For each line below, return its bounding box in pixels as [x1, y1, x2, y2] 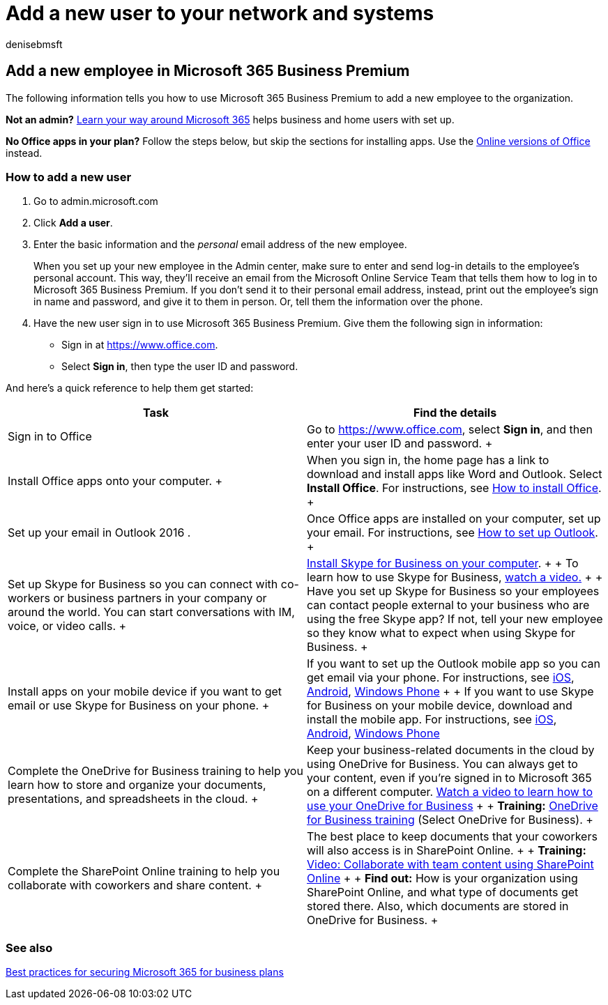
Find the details [413, 406, 497, 420]
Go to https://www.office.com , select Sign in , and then [307, 422, 593, 437]
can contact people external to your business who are [307, 598, 590, 613]
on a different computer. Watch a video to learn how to [307, 785, 593, 799]
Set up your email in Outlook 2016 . [8, 525, 191, 540]
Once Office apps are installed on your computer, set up [307, 512, 601, 526]
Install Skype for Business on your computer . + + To [307, 556, 579, 571]
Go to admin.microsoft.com [33, 195, 158, 208]
